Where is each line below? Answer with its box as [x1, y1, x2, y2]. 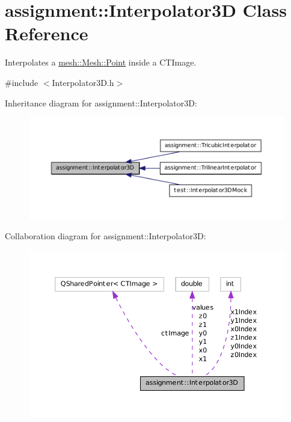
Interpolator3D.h [52, 76, 114, 88]
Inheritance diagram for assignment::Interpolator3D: [5, 96, 197, 109]
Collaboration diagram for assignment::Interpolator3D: [5, 230, 206, 242]
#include [5, 76, 38, 88]
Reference [5, 21, 88, 46]
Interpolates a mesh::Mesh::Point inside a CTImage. [5, 56, 197, 69]
